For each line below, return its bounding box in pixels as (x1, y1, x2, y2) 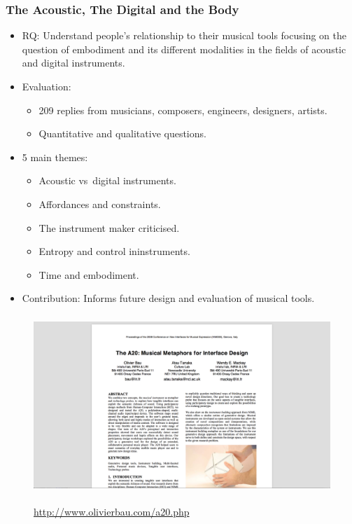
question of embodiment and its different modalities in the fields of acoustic (22, 41, 346, 56)
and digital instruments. (22, 55, 125, 70)
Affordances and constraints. (38, 196, 161, 211)
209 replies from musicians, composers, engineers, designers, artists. (38, 102, 328, 117)
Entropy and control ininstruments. (38, 244, 190, 258)
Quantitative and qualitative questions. (38, 126, 206, 141)
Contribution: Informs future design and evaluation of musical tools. (22, 291, 315, 305)
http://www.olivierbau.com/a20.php (34, 504, 190, 518)
